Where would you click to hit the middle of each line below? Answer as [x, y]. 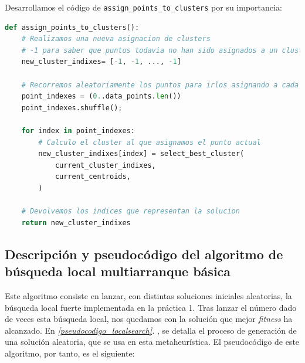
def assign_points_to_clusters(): [72, 27]
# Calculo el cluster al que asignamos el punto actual [150, 142]
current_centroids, [93, 177]
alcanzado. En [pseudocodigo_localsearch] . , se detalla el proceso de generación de [151, 330]
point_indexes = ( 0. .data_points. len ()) [101, 96]
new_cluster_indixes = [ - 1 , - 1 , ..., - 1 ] [101, 62]
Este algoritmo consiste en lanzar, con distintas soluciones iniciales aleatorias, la [148, 295]
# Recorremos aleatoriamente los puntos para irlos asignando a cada [160, 85]
